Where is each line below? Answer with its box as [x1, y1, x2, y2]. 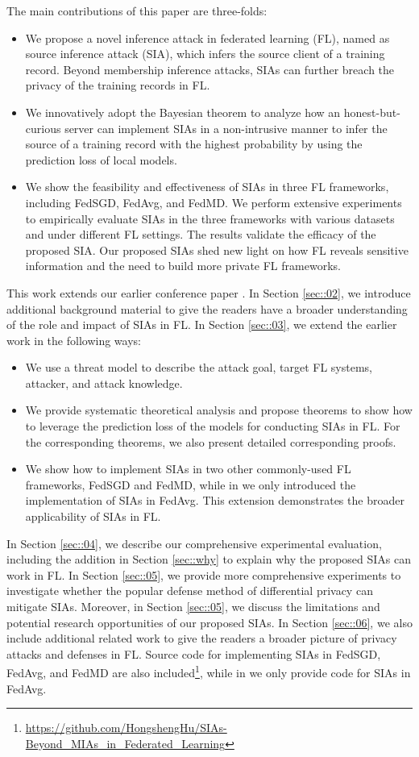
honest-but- [343, 103, 400, 120]
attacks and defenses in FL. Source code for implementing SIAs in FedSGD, [6, 645, 381, 662]
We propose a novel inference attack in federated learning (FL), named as [25, 29, 390, 46]
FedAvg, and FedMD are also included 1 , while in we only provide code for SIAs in [6, 662, 411, 681]
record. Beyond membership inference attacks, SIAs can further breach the [25, 60, 395, 77]
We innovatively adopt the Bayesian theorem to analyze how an [25, 103, 341, 120]
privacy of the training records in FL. [25, 77, 210, 94]
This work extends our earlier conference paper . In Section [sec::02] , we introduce [6, 284, 411, 301]
